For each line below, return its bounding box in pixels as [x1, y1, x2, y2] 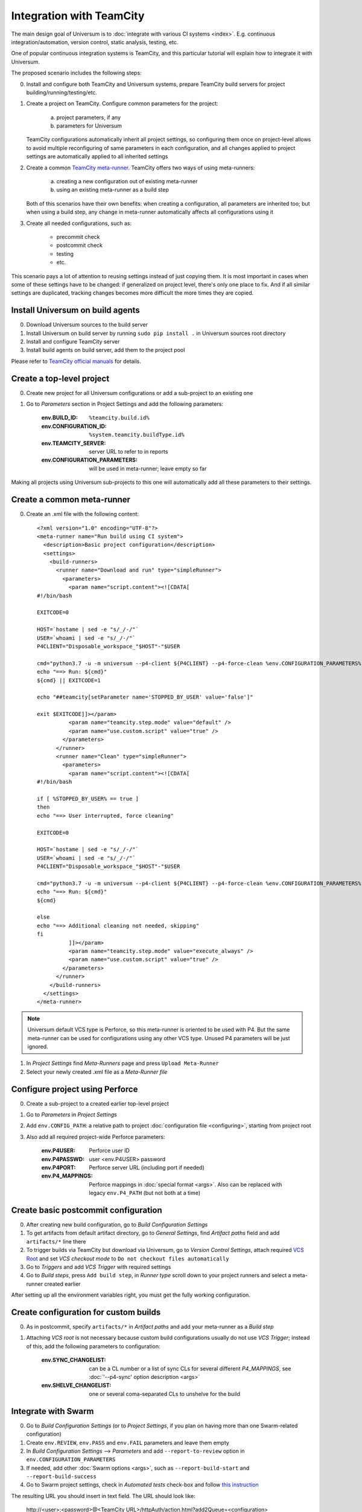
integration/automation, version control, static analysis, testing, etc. [11, 38, 179, 45]
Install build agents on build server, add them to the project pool [26, 347, 185, 354]
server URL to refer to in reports [89, 448, 168, 455]
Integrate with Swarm [11, 1406, 94, 1416]
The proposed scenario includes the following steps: [11, 70, 142, 77]
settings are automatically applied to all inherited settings [26, 153, 168, 160]
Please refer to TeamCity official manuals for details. [11, 357, 142, 365]
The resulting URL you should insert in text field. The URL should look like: [11, 1492, 195, 1499]
